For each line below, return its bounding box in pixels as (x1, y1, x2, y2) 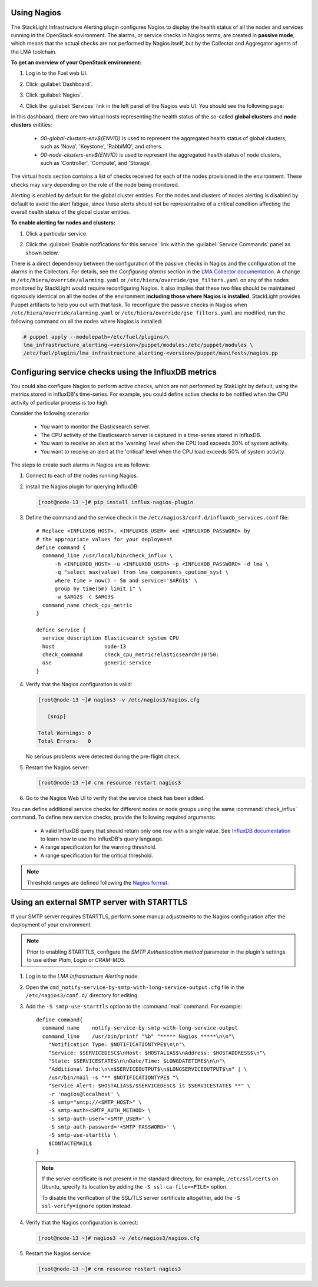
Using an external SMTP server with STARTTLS (11, 897, 188, 907)
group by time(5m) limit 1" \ (54, 585, 142, 592)
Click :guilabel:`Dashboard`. (25, 80, 93, 88)
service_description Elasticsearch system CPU (42, 635, 179, 641)
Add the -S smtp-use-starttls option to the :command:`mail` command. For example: (25, 1003, 243, 1010)
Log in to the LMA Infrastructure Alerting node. (25, 972, 140, 980)
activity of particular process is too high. (11, 399, 109, 406)
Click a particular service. (25, 230, 88, 237)
